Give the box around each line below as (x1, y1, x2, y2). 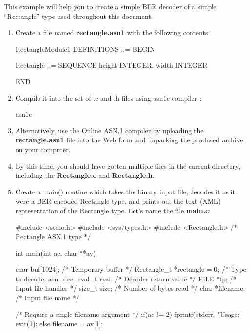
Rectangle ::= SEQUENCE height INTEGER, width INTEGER (15, 60, 208, 70)
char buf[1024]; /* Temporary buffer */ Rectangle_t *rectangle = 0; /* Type (15, 264, 247, 274)
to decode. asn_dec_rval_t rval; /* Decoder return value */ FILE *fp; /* (15, 273, 237, 283)
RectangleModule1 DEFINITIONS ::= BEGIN (15, 43, 155, 53)
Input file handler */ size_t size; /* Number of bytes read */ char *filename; (15, 283, 245, 293)
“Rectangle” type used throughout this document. (4, 11, 153, 21)
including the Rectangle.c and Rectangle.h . (15, 170, 154, 180)
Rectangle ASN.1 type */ (15, 231, 91, 242)
